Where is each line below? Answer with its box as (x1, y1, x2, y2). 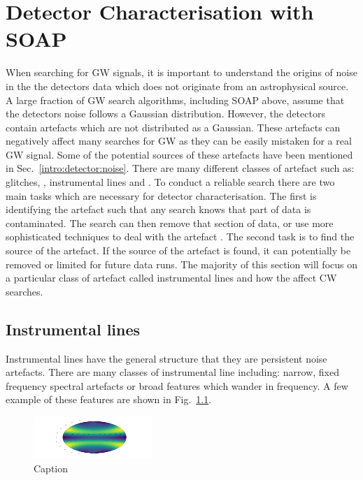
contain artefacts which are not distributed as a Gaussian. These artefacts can (6, 119, 341, 134)
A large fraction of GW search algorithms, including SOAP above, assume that (6, 92, 345, 107)
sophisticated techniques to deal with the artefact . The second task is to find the (6, 229, 355, 244)
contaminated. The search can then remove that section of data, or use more (6, 215, 334, 230)
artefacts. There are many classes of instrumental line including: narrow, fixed (6, 365, 340, 379)
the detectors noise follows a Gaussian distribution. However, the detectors (6, 106, 325, 121)
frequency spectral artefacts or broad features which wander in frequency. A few (6, 378, 348, 393)
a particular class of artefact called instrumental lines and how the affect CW (6, 270, 337, 285)
